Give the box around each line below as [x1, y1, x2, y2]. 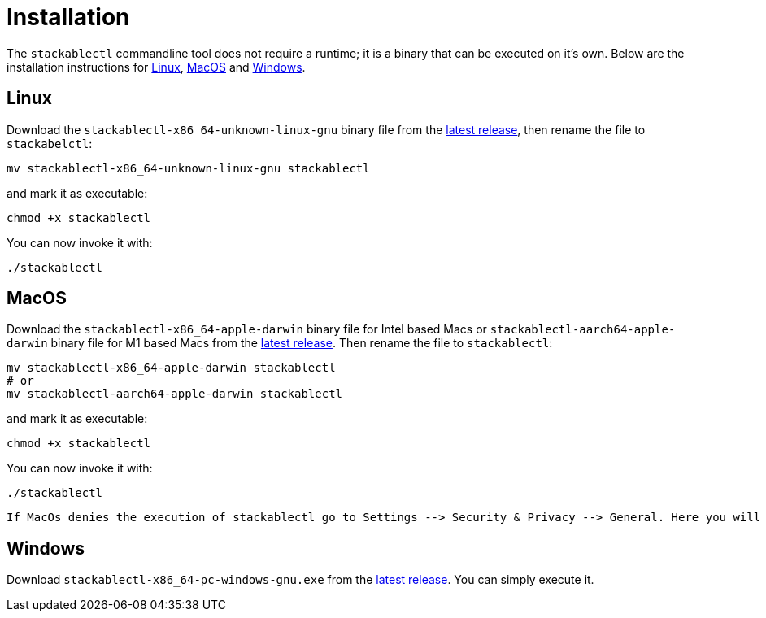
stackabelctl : [7, 136, 93, 150]
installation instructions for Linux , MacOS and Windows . [7, 59, 306, 74]
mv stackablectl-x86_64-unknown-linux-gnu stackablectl [7, 161, 370, 175]
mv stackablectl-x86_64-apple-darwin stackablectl [7, 361, 336, 375]
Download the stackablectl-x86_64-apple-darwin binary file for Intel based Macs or [7, 322, 487, 337]
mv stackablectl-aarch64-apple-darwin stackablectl [7, 387, 343, 401]
